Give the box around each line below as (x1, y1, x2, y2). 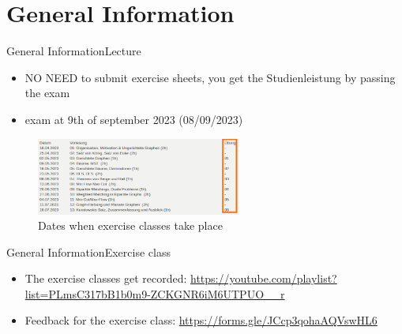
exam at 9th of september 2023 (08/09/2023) (24, 111, 243, 127)
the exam (24, 84, 70, 101)
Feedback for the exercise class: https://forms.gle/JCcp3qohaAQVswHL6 (24, 312, 378, 328)
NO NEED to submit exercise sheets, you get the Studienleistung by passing (24, 69, 396, 85)
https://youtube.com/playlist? (190, 270, 337, 287)
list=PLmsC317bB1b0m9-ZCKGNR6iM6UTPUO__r (24, 285, 285, 302)
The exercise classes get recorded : (24, 270, 187, 287)
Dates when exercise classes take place (38, 217, 223, 234)
